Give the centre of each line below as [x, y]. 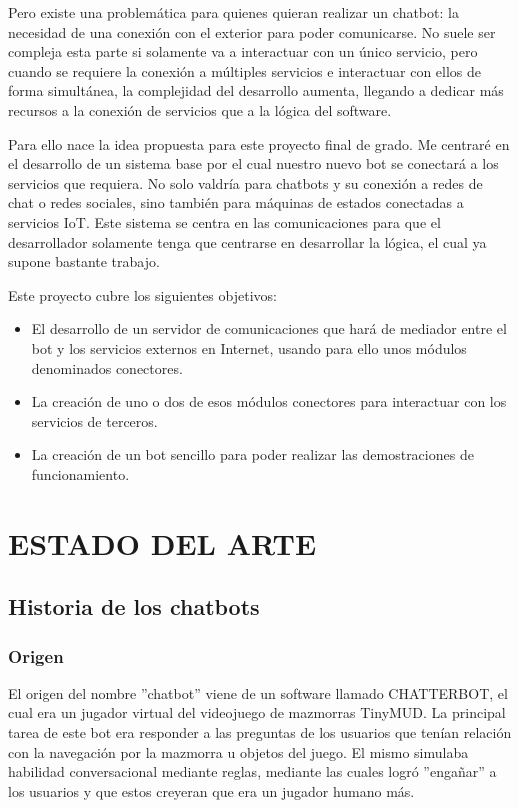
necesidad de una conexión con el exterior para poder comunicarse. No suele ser [252, 31]
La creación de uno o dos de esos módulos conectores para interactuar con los [269, 401]
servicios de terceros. [94, 420]
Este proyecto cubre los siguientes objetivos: [142, 294]
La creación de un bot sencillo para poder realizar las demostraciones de [252, 454]
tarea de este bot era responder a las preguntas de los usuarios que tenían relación [260, 732]
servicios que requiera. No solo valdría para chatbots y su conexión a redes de [245, 182]
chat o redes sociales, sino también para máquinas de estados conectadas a [236, 202]
